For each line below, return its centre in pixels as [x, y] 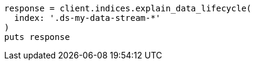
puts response [37, 37]
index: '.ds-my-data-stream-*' [87, 18]
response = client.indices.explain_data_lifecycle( [128, 8]
